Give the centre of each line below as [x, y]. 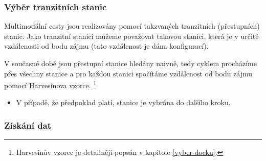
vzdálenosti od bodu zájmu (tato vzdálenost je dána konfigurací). [106, 46]
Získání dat [28, 125]
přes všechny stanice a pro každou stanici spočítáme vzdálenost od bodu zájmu [128, 73]
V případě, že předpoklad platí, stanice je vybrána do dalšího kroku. [123, 102]
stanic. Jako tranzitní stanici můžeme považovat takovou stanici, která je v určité [131, 36]
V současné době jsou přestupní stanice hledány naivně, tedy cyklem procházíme [130, 63]
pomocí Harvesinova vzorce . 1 [50, 84]
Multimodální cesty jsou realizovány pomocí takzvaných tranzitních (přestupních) [132, 26]
